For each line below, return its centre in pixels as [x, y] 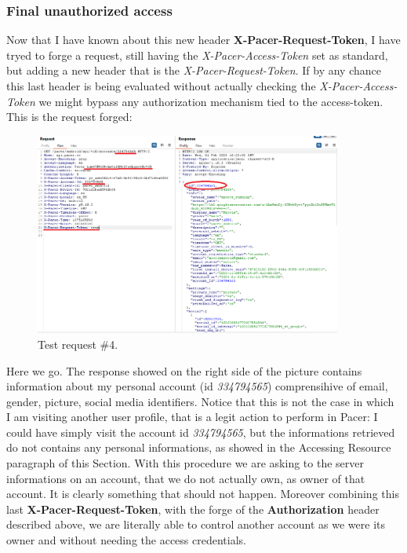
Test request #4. [78, 344]
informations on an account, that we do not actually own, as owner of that [186, 478]
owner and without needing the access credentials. [126, 540]
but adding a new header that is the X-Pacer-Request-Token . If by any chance [194, 70]
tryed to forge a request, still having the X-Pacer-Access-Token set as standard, [197, 55]
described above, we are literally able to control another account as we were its [196, 524]
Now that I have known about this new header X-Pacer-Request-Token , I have [203, 40]
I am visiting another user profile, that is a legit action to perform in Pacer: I [192, 417]
